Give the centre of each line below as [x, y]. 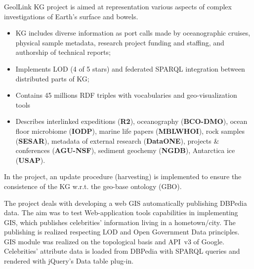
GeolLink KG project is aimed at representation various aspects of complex [118, 6]
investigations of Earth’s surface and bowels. [71, 16]
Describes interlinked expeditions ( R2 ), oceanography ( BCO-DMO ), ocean [131, 121]
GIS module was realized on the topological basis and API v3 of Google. [114, 241]
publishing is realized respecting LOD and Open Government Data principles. [122, 232]
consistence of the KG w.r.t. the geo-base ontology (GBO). [93, 186]
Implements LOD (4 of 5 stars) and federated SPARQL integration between [130, 68]
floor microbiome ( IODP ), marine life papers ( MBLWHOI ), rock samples [130, 131]
